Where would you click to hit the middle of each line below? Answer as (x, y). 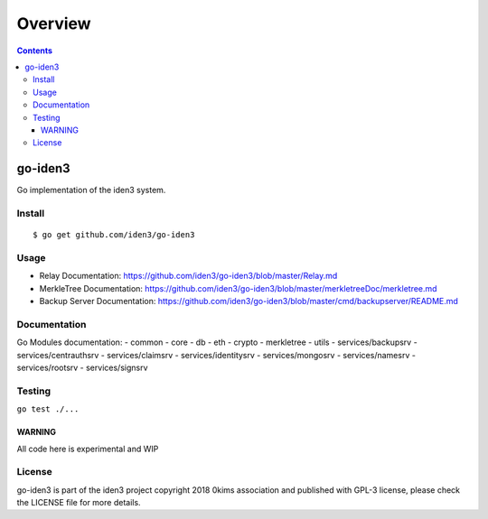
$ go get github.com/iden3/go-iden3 (114, 235)
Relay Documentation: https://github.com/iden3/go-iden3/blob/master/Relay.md (188, 276)
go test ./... (48, 409)
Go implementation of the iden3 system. (91, 190)
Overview (54, 23)
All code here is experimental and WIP (88, 449)
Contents (35, 51)
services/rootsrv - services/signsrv (82, 367)
